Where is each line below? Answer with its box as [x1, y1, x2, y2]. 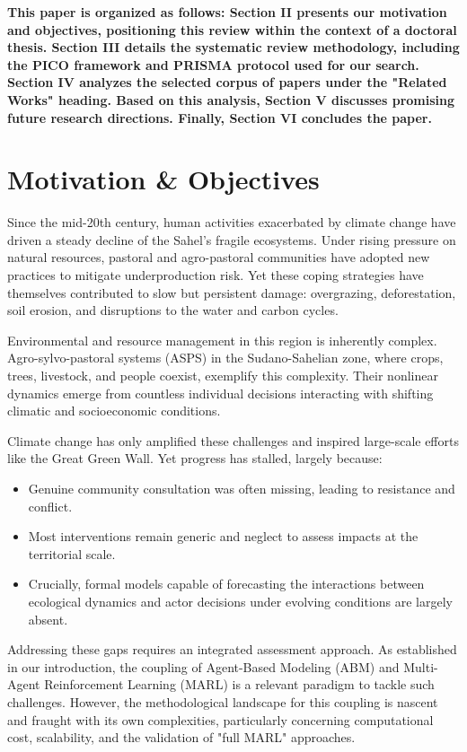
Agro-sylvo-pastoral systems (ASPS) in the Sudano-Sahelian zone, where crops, [7, 348, 444, 367]
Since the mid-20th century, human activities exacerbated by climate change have [7, 213, 456, 232]
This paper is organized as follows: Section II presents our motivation [7, 3, 447, 21]
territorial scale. [28, 544, 116, 563]
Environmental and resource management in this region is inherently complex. [7, 330, 437, 349]
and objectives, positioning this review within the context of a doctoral [7, 20, 457, 39]
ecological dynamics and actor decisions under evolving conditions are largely [28, 591, 453, 610]
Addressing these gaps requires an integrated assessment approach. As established [7, 640, 457, 659]
